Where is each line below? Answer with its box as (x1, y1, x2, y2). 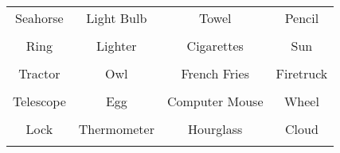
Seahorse (15, 9, 64, 27)
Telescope (13, 92, 66, 110)
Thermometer (78, 120, 154, 138)
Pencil (284, 9, 319, 27)
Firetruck (276, 64, 328, 82)
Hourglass (188, 120, 243, 138)
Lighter (96, 36, 137, 55)
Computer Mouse (166, 92, 264, 110)
